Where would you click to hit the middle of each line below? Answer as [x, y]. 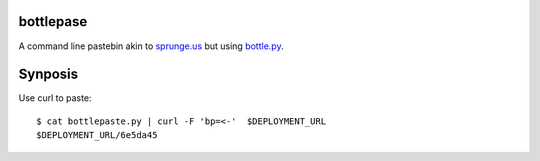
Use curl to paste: [55, 98]
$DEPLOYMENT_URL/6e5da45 [97, 135]
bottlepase [53, 21]
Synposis [48, 74]
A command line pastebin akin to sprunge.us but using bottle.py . [151, 46]
